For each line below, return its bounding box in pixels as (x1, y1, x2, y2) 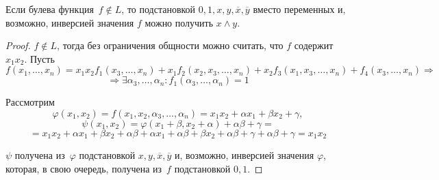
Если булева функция (5, 2, 94, 16)
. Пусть (24, 51, 55, 65)
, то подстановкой (121, 2, 196, 16)
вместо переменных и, (253, 2, 346, 16)
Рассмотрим (5, 95, 55, 109)
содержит (294, 38, 334, 52)
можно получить (145, 15, 214, 29)
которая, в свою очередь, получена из (5, 161, 162, 175)
